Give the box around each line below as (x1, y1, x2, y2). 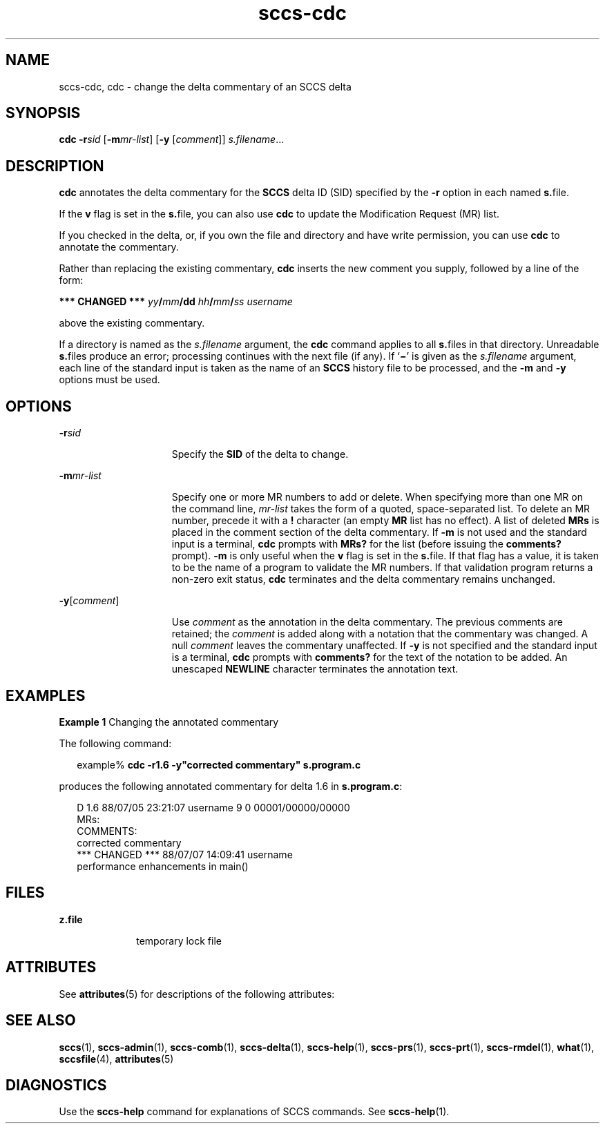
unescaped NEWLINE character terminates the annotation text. (171, 663, 459, 675)
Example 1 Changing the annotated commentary (59, 715, 279, 728)
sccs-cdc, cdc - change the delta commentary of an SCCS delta (59, 80, 352, 93)
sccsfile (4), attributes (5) (59, 1052, 174, 1065)
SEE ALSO (6, 1012, 76, 1030)
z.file (59, 913, 83, 925)
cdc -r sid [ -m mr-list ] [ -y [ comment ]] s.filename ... (59, 133, 285, 146)
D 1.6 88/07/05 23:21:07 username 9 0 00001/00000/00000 (77, 801, 350, 813)
